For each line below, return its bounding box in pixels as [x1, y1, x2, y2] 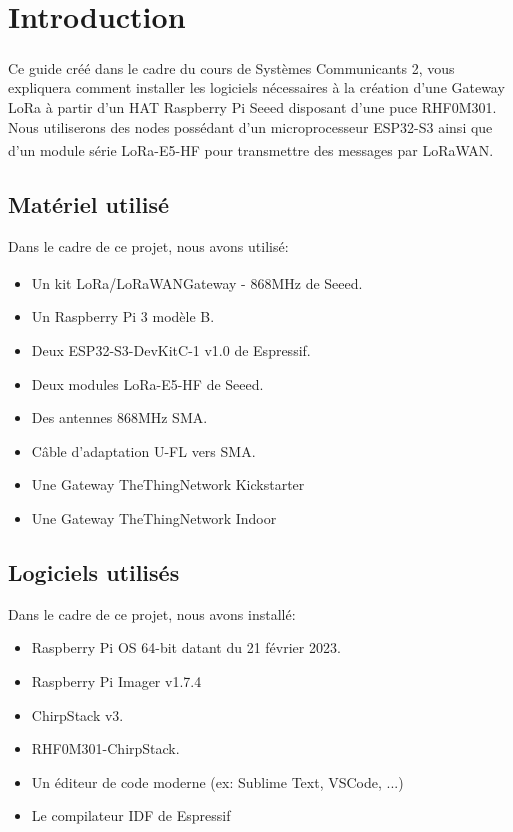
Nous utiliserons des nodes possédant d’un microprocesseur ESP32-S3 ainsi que [8, 116, 493, 137]
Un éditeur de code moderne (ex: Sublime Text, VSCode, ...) [31, 771, 404, 792]
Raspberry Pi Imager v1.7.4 [31, 671, 202, 691]
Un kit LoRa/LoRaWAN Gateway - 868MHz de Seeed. [31, 272, 363, 293]
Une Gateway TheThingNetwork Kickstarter [31, 474, 305, 495]
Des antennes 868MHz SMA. [31, 407, 208, 428]
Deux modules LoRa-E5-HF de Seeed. [31, 373, 264, 394]
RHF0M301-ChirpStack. [31, 738, 180, 759]
